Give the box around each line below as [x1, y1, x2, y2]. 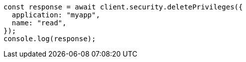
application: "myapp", [11, 11, 100, 19]
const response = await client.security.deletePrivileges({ [3, 3, 243, 11]
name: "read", [11, 19, 67, 27]
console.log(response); [3, 35, 96, 43]
